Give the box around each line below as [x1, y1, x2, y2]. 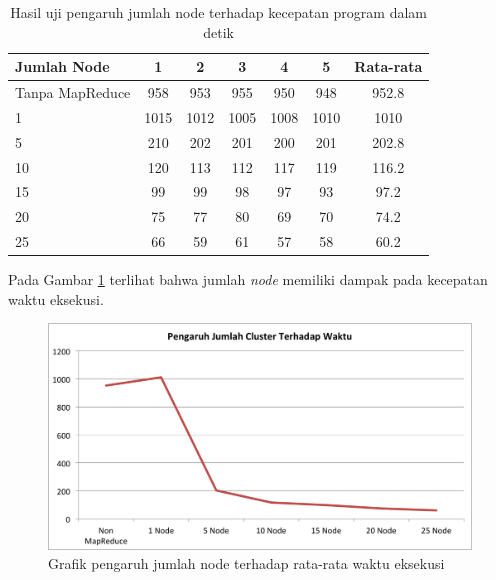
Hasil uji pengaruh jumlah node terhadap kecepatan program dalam [10, 2, 428, 22]
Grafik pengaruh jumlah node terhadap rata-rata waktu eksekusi [48, 553, 445, 574]
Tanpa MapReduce [15, 82, 131, 103]
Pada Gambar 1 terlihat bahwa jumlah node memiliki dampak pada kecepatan [8, 269, 488, 290]
